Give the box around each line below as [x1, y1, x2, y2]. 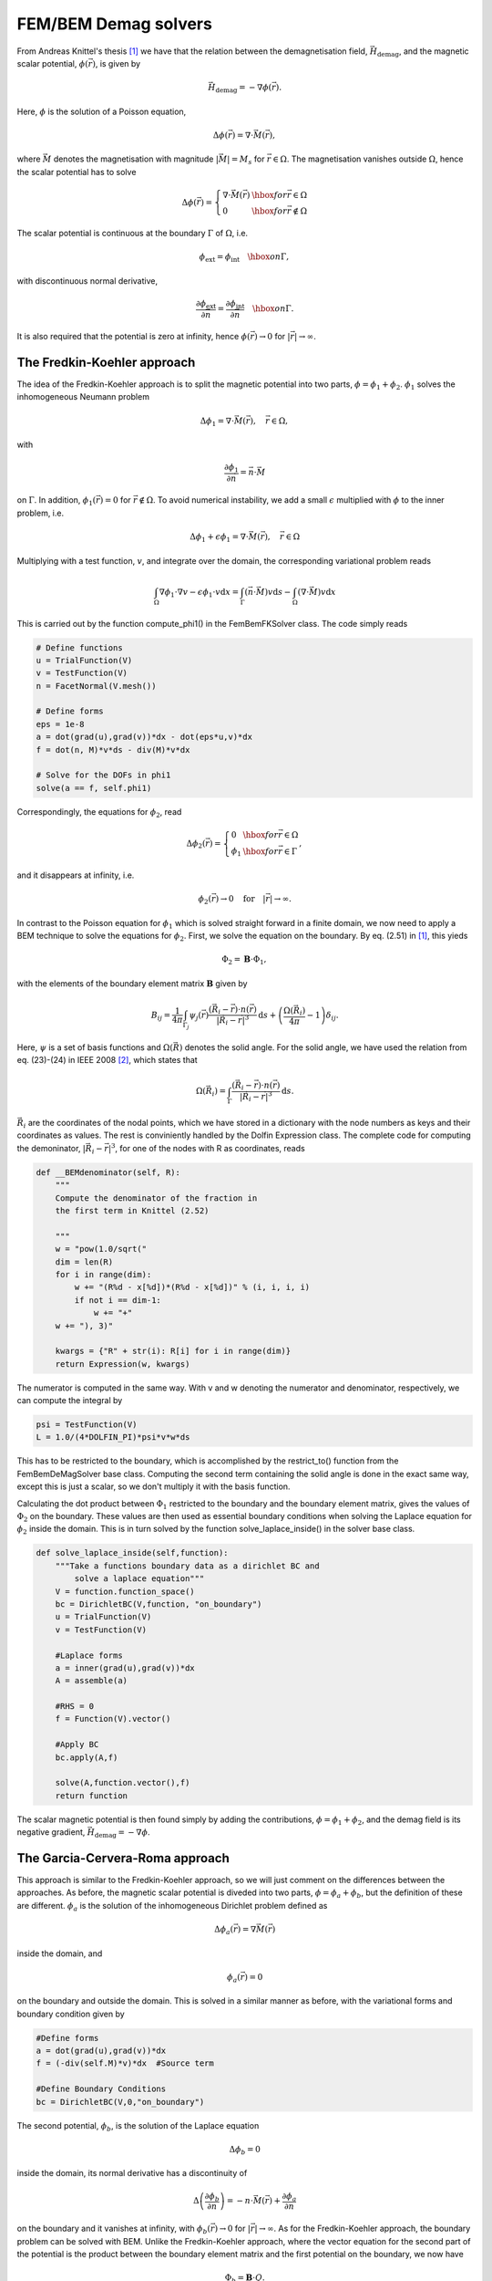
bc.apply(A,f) [55, 1752, 118, 1763]
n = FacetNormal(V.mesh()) [36, 681, 157, 691]
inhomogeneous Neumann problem [16, 391, 150, 402]
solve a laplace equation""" [74, 1574, 205, 1584]
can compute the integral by [16, 1395, 123, 1406]
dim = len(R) [55, 1256, 114, 1267]
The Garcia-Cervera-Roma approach [16, 1850, 230, 1866]
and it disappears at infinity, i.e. [16, 870, 135, 880]
